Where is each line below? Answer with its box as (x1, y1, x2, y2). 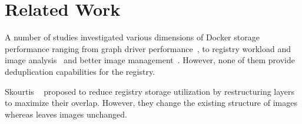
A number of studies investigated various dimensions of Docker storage (5, 31, 260, 43)
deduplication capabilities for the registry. (5, 65, 155, 77)
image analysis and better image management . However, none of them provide (5, 54, 295, 66)
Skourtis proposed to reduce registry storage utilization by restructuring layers (5, 85, 295, 97)
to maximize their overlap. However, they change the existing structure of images (5, 97, 297, 109)
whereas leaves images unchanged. (5, 108, 127, 120)
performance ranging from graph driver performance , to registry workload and (5, 42, 291, 54)
